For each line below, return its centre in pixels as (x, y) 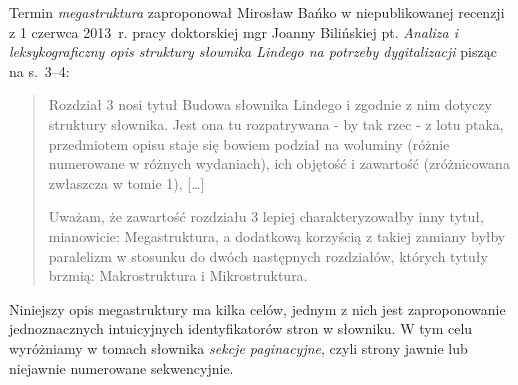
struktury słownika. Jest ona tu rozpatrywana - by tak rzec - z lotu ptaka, (276, 123)
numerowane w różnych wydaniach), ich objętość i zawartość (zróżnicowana (279, 163)
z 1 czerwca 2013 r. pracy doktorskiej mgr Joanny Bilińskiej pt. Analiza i (234, 31)
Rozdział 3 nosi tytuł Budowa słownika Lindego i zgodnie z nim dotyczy (270, 104)
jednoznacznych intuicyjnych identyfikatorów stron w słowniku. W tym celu (241, 328)
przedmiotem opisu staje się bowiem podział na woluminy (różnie (249, 143)
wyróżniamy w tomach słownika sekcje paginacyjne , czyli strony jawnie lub (238, 347)
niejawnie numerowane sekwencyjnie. (121, 367)
